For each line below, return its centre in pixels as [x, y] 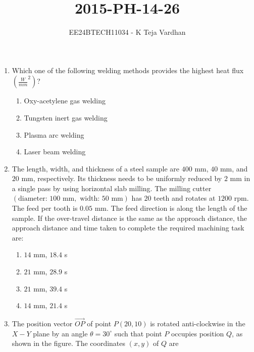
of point [99, 324]
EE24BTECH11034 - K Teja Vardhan [127, 32]
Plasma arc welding [54, 134]
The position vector [42, 324]
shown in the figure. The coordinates [69, 343]
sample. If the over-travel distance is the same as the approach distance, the [130, 218]
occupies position [197, 333]
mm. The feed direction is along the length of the [171, 208]
